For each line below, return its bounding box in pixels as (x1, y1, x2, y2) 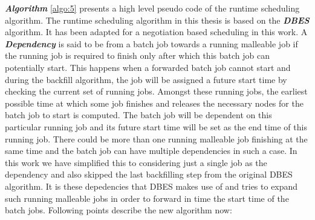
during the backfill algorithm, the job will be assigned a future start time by (5, 73, 287, 85)
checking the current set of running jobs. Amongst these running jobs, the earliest (5, 85, 308, 98)
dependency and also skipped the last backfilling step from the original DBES (5, 168, 293, 181)
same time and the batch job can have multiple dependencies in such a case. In (5, 144, 297, 157)
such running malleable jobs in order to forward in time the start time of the (5, 192, 289, 204)
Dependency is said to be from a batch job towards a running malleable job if (5, 37, 298, 50)
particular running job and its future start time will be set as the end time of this (5, 120, 307, 133)
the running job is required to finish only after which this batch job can (5, 49, 270, 62)
